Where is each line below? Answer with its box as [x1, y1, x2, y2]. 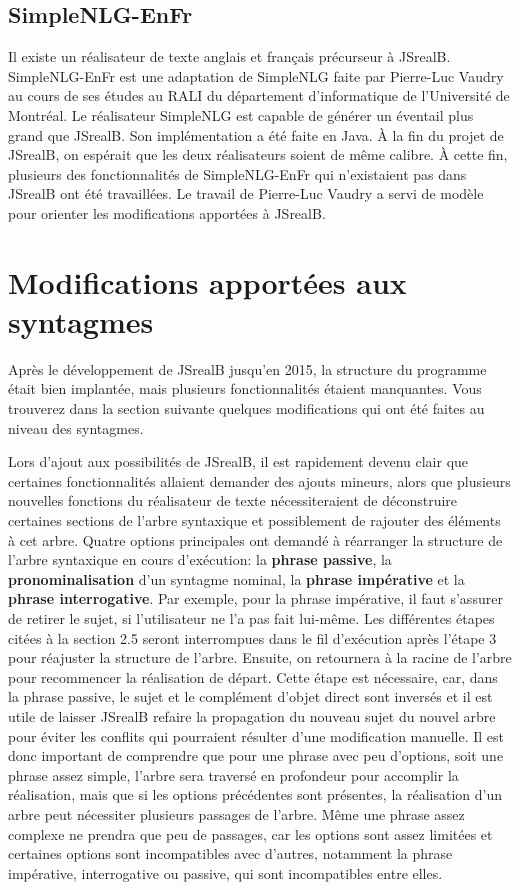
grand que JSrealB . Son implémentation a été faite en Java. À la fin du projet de [8, 124, 504, 145]
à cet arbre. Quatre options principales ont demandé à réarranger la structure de [8, 529, 503, 550]
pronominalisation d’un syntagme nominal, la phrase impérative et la [8, 568, 465, 589]
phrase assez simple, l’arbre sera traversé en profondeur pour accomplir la [8, 764, 459, 785]
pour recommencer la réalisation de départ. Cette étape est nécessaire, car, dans [8, 666, 498, 687]
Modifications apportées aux [8, 261, 407, 302]
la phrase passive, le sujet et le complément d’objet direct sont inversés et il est [8, 686, 493, 707]
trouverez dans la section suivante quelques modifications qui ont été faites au [8, 398, 485, 419]
